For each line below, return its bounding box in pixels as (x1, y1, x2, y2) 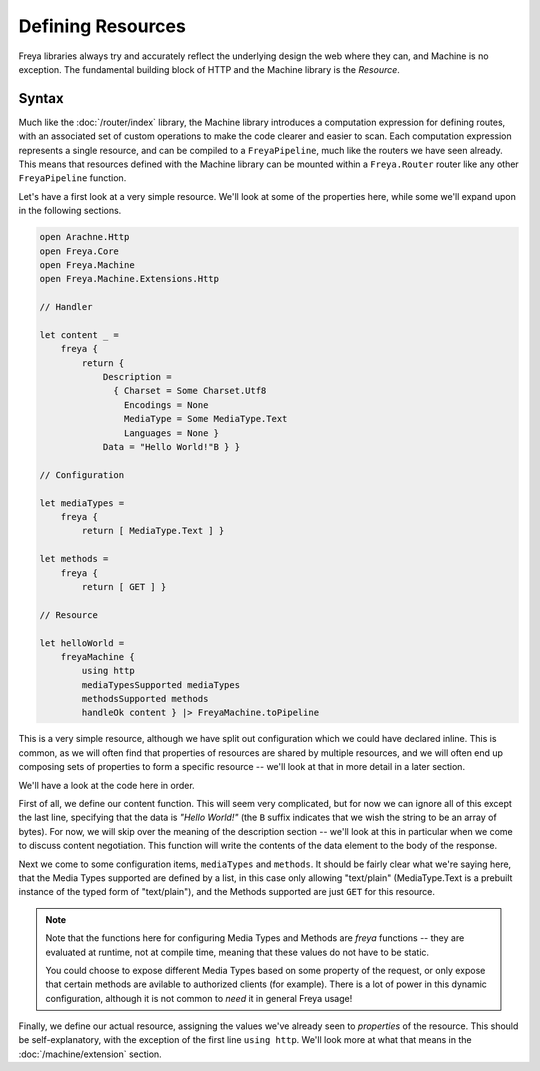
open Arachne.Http (39, 231, 130, 243)
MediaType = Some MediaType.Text (123, 413, 288, 425)
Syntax (18, 90, 64, 107)
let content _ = (39, 329, 120, 340)
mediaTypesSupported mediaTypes (81, 679, 240, 690)
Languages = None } (123, 427, 220, 439)
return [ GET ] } (81, 581, 167, 592)
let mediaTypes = (39, 497, 125, 509)
